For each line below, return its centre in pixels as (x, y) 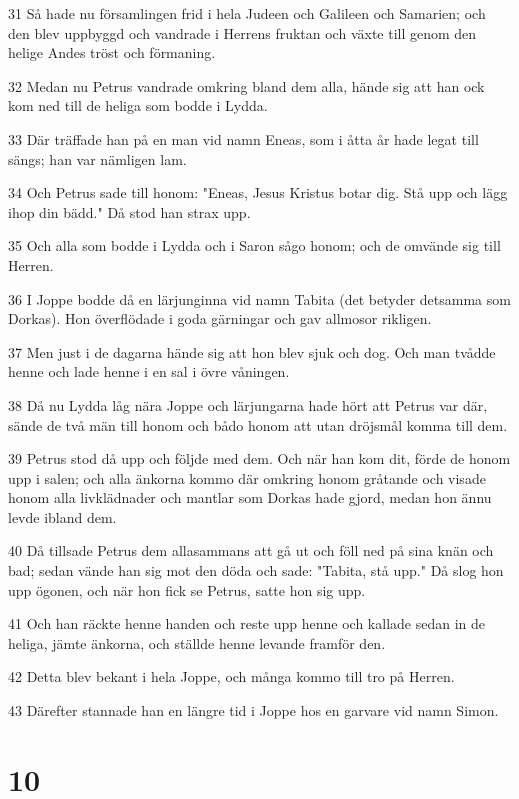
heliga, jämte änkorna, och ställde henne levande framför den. (197, 642)
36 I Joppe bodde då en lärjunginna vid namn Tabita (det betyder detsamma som (259, 298)
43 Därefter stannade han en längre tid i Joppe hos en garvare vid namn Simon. (253, 710)
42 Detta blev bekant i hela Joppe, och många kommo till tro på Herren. (231, 676)
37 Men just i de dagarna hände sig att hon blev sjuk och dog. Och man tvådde (252, 351)
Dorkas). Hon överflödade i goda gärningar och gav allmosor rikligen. (220, 318)
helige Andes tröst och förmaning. (112, 52)
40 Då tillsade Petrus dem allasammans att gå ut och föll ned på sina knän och (251, 550)
